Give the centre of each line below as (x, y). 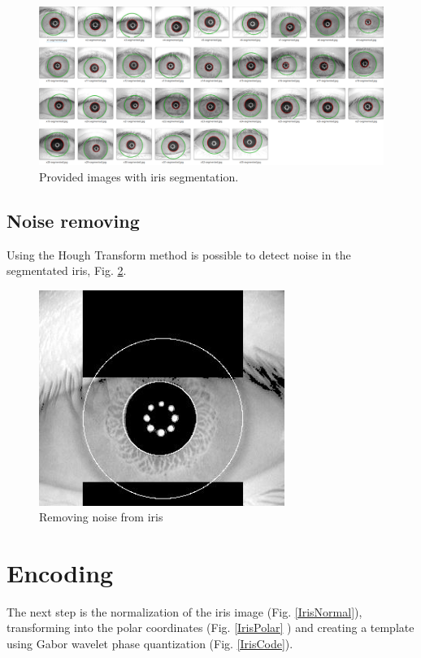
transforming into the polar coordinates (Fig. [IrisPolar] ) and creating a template (210, 627)
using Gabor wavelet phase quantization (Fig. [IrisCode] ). (150, 644)
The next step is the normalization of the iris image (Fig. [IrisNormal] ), (184, 611)
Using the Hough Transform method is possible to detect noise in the (179, 254)
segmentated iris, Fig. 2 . (67, 270)
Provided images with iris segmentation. (139, 177)
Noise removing (73, 221)
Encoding (60, 572)
